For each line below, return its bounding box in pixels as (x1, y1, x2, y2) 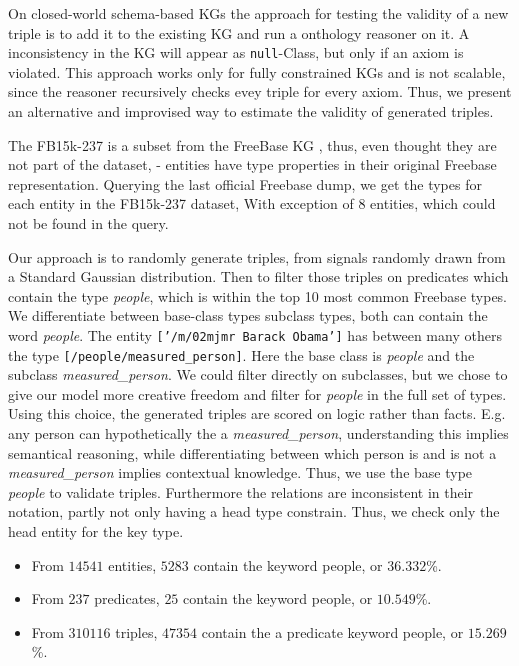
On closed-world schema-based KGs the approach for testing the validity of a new (8, 3, 509, 23)
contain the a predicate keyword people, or (201, 621, 464, 642)
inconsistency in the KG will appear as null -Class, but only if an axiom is (8, 42, 464, 63)
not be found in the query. (8, 213, 169, 233)
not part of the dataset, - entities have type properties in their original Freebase (8, 154, 497, 175)
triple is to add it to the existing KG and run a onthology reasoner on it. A (8, 22, 470, 43)
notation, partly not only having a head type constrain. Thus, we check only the (8, 501, 500, 522)
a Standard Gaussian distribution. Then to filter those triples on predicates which (8, 266, 509, 287)
